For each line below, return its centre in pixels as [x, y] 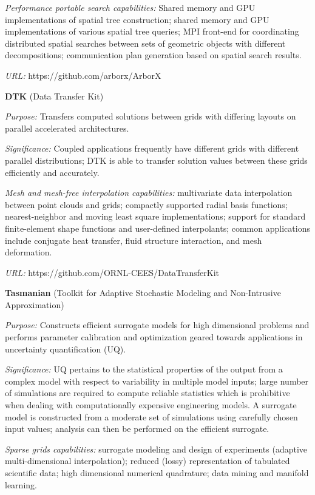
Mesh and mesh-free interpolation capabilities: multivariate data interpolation [149, 193]
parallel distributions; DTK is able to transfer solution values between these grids [156, 160]
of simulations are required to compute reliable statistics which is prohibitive [147, 393]
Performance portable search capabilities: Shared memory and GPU [130, 7]
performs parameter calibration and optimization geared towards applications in [154, 337]
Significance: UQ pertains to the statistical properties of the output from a [144, 369]
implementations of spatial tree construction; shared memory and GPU [137, 19]
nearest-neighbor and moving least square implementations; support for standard [155, 216]
